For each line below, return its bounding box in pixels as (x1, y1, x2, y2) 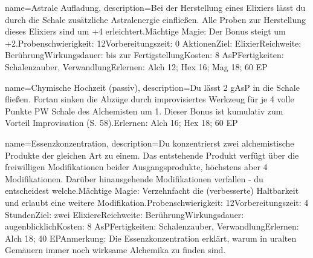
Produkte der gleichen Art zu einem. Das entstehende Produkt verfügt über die (5, 148, 299, 161)
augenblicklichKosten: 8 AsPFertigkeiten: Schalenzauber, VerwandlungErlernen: (5, 220, 299, 233)
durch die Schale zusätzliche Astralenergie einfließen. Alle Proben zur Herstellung (5, 13, 306, 25)
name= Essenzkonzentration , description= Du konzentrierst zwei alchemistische (5, 136, 294, 149)
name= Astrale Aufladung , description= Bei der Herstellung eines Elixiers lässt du (5, 1, 306, 13)
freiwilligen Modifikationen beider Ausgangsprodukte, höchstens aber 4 (5, 160, 268, 173)
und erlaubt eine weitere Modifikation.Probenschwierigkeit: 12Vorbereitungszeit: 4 (5, 196, 309, 208)
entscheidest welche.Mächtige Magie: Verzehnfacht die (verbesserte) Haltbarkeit (5, 184, 299, 197)
